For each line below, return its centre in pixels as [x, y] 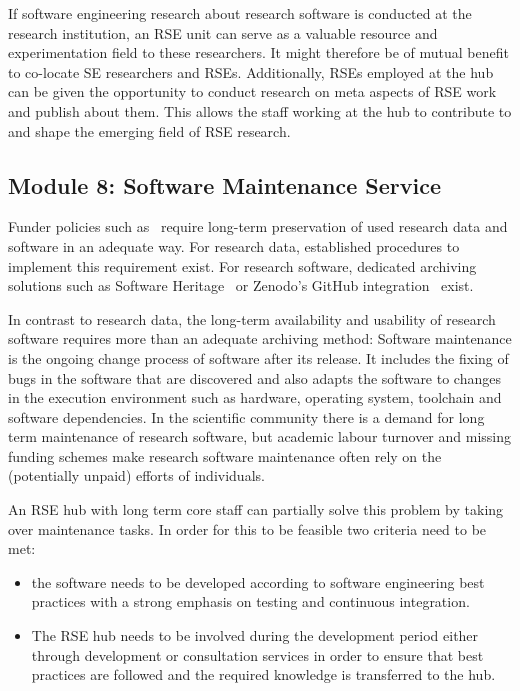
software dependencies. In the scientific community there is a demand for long [246, 416]
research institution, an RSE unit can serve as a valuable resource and [223, 32]
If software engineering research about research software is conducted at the [240, 13]
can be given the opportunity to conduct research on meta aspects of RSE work [252, 91]
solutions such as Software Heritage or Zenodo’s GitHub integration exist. [241, 285]
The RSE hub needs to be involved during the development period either [255, 635]
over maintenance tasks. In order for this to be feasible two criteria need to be [247, 528]
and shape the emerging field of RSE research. [149, 130]
